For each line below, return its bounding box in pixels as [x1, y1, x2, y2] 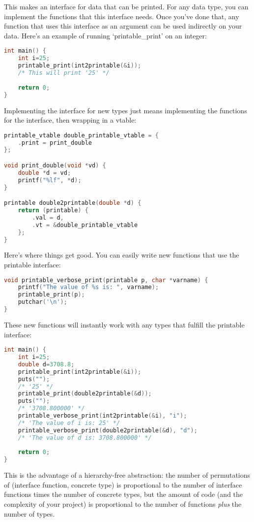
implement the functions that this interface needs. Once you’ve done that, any [4, 11, 239, 21]
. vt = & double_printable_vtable [32, 221, 138, 228]
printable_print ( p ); [18, 291, 85, 298]
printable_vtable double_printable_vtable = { [4, 131, 159, 139]
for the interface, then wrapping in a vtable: [4, 115, 137, 125]
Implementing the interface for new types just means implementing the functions [4, 105, 247, 115]
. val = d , [32, 214, 64, 221]
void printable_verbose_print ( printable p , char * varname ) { [4, 276, 208, 284]
